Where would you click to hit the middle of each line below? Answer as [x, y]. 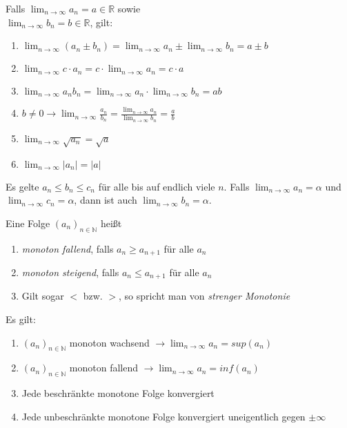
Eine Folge [28, 223]
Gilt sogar [43, 296]
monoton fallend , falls [68, 248]
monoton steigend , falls [70, 272]
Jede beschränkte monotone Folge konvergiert [118, 393]
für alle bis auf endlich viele [157, 186]
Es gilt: [21, 319]
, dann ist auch [106, 200]
